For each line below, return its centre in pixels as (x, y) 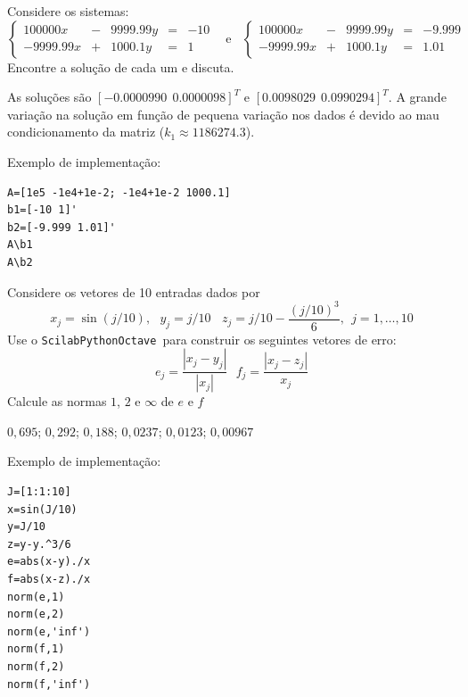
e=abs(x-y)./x (49, 562)
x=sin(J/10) (42, 509)
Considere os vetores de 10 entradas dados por (134, 291)
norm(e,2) (36, 614)
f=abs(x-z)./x (49, 579)
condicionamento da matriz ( (86, 132)
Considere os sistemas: (68, 11)
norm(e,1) (36, 597)
